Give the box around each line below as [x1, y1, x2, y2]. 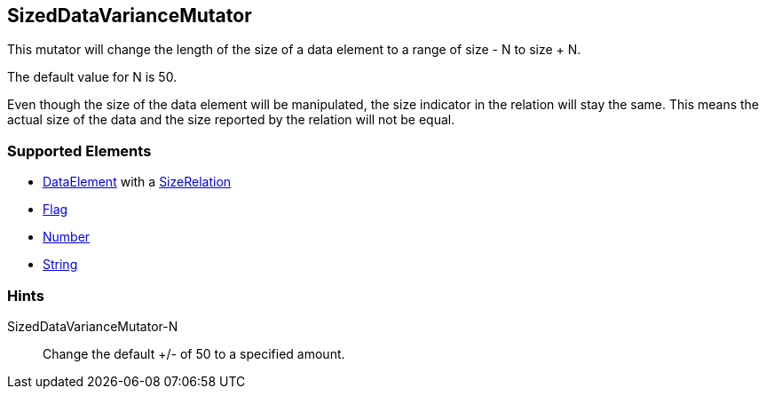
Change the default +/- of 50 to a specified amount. [43, 345, 345, 361]
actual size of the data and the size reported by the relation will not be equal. [7, 112, 455, 128]
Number [43, 229, 91, 245]
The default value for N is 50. [7, 69, 178, 85]
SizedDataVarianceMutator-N [7, 318, 178, 334]
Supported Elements [7, 141, 152, 160]
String [43, 257, 78, 273]
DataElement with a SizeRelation [43, 174, 232, 190]
